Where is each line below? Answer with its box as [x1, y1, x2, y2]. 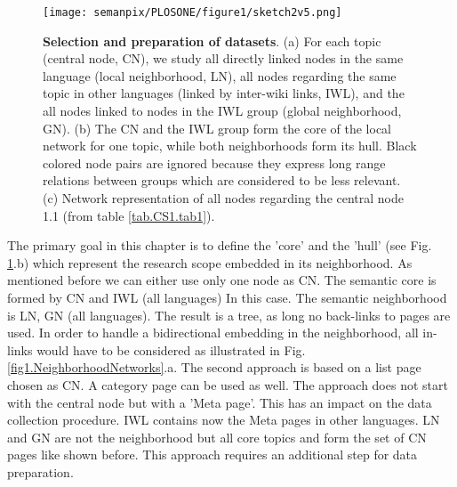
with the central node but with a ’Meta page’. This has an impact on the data [7, 393, 432, 411]
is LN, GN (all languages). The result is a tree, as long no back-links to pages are [7, 305, 451, 324]
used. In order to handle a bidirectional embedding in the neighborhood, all [7, 323, 419, 342]
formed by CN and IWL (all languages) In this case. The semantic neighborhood [7, 288, 447, 306]
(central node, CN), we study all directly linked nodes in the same [43, 49, 404, 68]
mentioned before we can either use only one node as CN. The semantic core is [7, 271, 437, 289]
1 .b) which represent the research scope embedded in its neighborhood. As [7, 253, 413, 272]
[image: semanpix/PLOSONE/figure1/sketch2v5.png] [43, 6, 342, 19]
